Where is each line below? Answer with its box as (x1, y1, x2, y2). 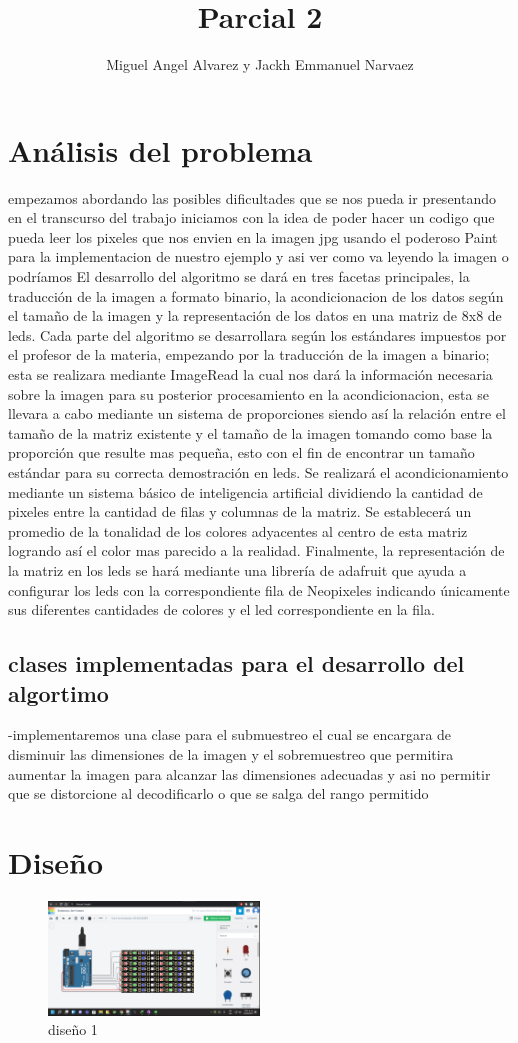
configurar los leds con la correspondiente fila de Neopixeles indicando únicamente (8, 579, 510, 600)
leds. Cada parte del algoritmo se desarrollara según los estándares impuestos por (8, 324, 507, 345)
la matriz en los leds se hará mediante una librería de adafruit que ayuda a (8, 559, 467, 580)
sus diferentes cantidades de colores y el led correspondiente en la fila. (8, 599, 435, 620)
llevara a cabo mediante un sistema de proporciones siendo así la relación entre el (8, 403, 506, 424)
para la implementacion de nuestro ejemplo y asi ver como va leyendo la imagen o (8, 246, 509, 267)
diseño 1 (48, 1019, 98, 1040)
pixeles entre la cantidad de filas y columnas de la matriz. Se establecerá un (8, 501, 472, 522)
